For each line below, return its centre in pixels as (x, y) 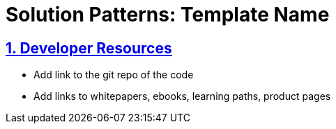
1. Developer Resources (89, 48)
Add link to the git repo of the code (114, 75)
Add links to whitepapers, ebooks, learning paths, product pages (182, 96)
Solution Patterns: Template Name (168, 15)
